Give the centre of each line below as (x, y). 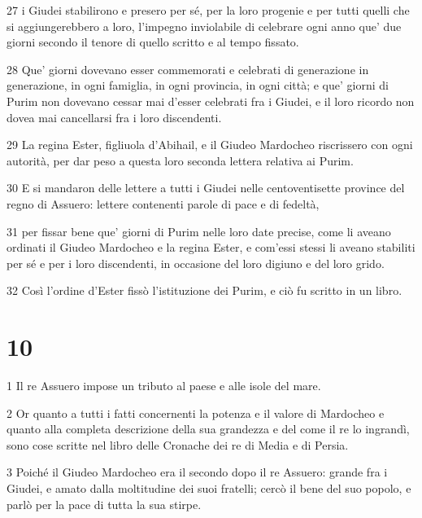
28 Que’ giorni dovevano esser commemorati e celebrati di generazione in (188, 69)
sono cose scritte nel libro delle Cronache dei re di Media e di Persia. (178, 444)
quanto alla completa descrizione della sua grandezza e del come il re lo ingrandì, (208, 429)
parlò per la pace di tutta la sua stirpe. (104, 504)
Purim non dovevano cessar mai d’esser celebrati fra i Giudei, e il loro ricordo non (211, 101)
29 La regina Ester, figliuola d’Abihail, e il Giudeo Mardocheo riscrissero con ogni (210, 145)
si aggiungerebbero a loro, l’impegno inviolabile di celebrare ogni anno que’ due (204, 26)
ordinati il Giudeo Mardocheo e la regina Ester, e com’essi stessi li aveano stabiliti (211, 247)
